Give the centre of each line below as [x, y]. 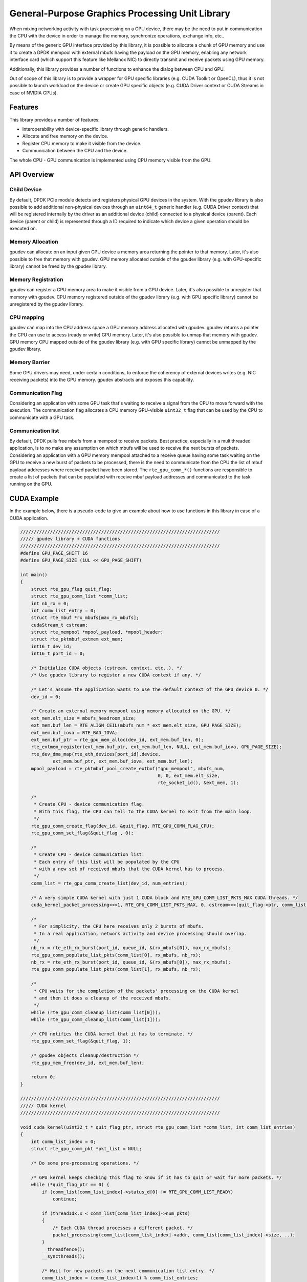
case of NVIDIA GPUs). [34, 93]
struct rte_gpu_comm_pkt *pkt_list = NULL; [86, 1149]
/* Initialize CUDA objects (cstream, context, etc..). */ [107, 668]
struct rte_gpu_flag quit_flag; [72, 589]
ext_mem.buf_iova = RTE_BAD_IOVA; [74, 733]
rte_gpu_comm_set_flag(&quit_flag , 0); [82, 833]
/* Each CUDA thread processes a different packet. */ [123, 1228]
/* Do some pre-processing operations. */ [85, 1163]
